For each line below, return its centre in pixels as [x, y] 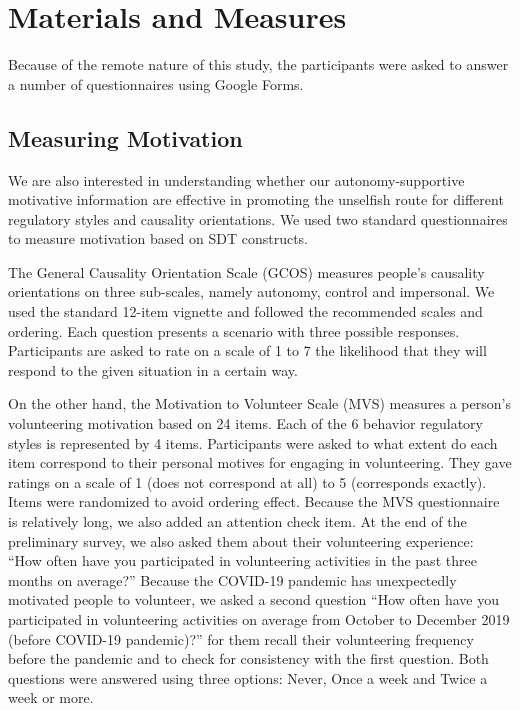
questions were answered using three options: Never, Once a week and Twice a [248, 677]
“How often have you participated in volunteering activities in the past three [242, 560]
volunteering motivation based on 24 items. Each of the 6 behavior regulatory [245, 423]
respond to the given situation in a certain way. [153, 369]
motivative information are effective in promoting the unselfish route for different [256, 199]
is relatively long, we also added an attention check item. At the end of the [237, 521]
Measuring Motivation [125, 137]
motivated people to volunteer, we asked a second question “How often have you [253, 599]
